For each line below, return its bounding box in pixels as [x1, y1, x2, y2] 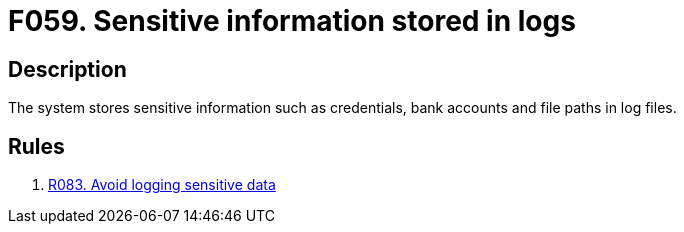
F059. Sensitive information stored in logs [8, 4, 576, 38]
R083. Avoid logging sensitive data [48, 176, 276, 194]
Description [8, 56, 127, 82]
